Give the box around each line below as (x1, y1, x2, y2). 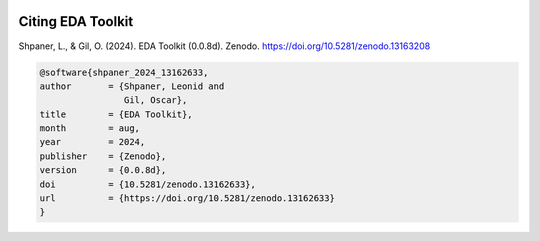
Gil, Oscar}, (123, 95, 188, 106)
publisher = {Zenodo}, (39, 150, 167, 162)
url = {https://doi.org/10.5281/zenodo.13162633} (39, 193, 335, 204)
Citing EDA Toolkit (18, 13, 134, 30)
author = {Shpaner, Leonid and (39, 80, 225, 92)
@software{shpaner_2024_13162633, (39, 66, 209, 78)
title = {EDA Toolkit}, (39, 108, 194, 120)
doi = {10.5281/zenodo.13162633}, (39, 178, 257, 190)
